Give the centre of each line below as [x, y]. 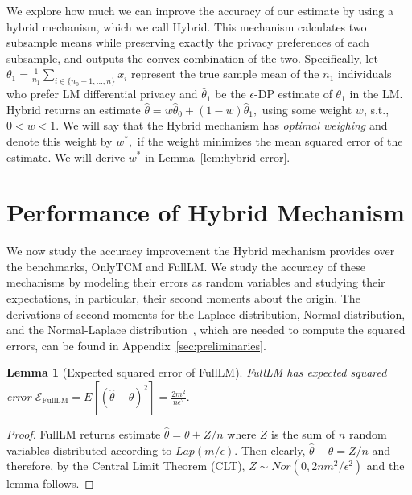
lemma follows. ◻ [50, 483]
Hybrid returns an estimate [74, 109]
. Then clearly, [270, 450]
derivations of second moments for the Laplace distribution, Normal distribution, [206, 313]
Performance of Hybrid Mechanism [206, 212]
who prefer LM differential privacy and [102, 94]
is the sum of [303, 434]
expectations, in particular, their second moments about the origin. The [183, 298]
